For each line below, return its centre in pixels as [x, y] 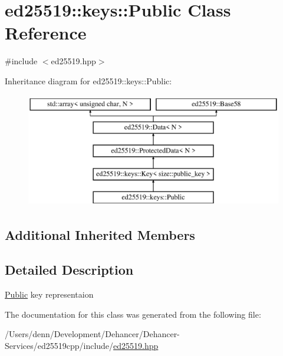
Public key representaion [49, 294]
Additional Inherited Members [100, 235]
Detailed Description [69, 270]
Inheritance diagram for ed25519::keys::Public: [88, 80]
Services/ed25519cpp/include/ [59, 345]
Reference [46, 33]
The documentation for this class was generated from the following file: [133, 314]
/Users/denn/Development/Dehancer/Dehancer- [92, 334]
